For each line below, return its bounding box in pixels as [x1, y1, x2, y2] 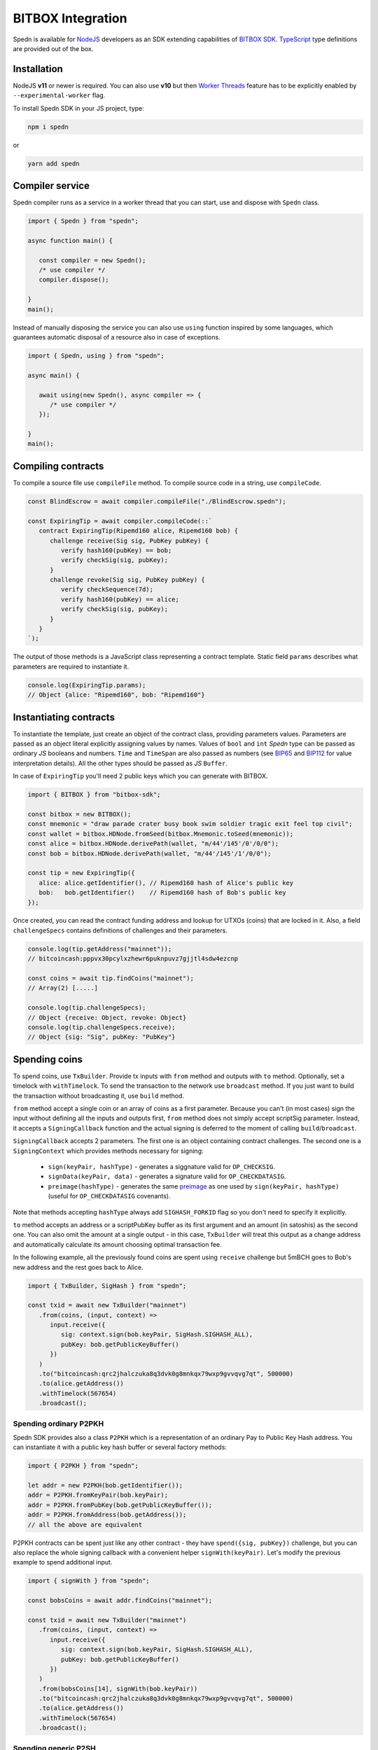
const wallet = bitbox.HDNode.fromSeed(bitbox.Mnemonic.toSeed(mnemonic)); [27, 829, 294, 838]
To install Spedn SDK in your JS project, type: [13, 104, 145, 112]
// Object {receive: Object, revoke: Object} [27, 1014, 187, 1021]
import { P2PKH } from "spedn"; [27, 1462, 139, 1470]
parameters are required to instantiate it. [13, 662, 129, 671]
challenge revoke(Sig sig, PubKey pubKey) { [50, 576, 206, 584]
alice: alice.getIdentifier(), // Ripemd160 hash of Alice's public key [38, 878, 294, 887]
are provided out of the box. [13, 44, 94, 52]
